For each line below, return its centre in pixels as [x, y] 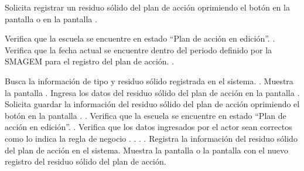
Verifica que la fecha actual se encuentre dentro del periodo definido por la [139, 49]
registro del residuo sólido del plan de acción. [86, 161]
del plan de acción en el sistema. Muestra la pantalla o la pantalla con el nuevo [147, 150]
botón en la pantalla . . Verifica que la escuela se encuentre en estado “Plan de [146, 115]
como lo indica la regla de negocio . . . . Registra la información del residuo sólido [151, 138]
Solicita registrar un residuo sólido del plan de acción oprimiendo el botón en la [147, 7]
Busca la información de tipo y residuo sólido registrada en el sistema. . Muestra [149, 81]
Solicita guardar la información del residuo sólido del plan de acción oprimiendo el [152, 104]
